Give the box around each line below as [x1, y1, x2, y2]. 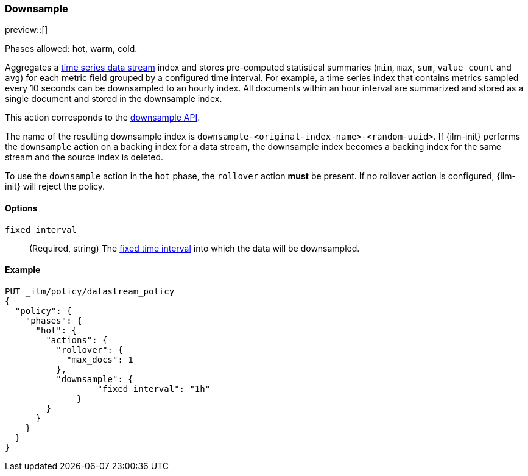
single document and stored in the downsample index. [5, 93, 222, 104]
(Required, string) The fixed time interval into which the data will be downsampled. [29, 243, 360, 254]
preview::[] [5, 24, 48, 35]
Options [5, 202, 38, 213]
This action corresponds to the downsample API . [5, 112, 200, 123]
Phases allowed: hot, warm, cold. [5, 43, 138, 54]
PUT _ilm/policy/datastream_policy [5, 286, 175, 296]
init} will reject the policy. [5, 181, 105, 192]
